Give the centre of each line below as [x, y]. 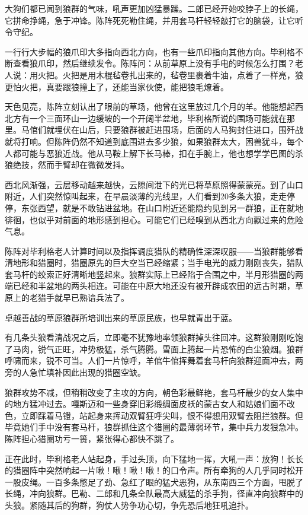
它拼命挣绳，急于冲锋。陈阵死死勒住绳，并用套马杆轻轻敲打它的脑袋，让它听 [154, 20]
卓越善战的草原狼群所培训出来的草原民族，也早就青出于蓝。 [121, 317]
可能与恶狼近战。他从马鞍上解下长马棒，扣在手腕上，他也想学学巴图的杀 [162, 153]
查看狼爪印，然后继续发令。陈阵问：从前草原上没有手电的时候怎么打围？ [154, 63]
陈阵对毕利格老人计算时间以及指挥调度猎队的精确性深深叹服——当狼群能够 [150, 251]
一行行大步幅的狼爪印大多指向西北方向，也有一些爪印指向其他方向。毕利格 [150, 51]
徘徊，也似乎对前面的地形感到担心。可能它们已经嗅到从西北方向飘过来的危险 [154, 219]
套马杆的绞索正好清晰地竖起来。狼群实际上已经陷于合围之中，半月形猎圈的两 [154, 274]
